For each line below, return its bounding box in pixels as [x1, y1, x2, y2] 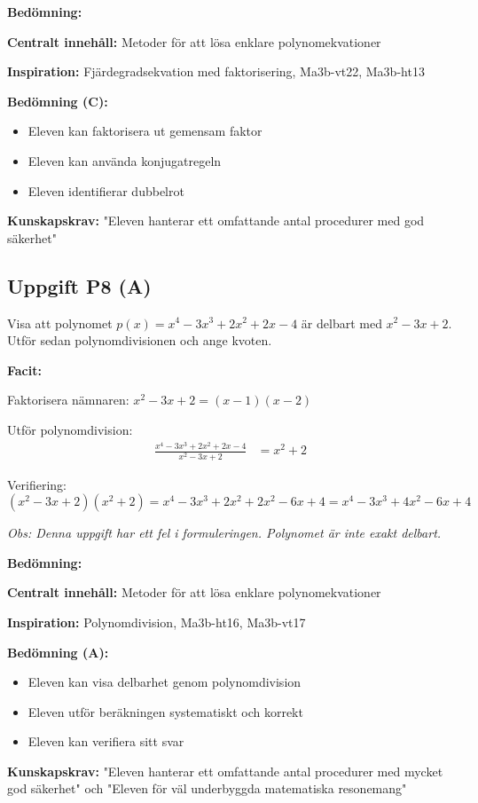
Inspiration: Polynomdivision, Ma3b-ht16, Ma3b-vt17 [7, 612, 306, 631]
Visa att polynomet [7, 313, 113, 332]
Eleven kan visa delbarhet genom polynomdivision [27, 673, 302, 691]
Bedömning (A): [7, 642, 109, 661]
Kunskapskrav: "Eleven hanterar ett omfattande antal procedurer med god [7, 211, 425, 230]
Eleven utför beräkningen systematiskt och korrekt [27, 702, 303, 720]
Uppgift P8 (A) [7, 272, 152, 299]
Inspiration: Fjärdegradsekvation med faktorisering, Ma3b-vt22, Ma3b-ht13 [7, 62, 425, 81]
